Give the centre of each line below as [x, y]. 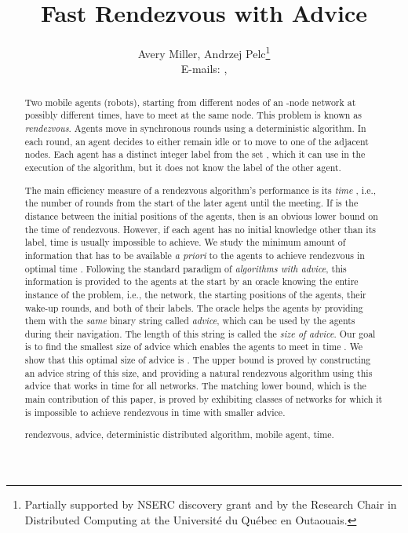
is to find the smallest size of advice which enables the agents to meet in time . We [194, 347]
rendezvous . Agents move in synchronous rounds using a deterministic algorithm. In [195, 128]
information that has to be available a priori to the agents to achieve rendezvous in [195, 255]
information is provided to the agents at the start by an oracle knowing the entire [191, 281]
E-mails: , [204, 69]
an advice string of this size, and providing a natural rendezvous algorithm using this [199, 372]
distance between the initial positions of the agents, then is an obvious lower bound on [201, 215]
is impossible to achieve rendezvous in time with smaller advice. [155, 412]
